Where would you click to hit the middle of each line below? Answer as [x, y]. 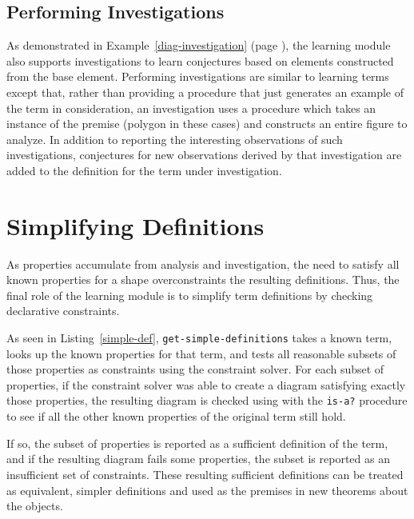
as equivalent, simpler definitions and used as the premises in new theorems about [207, 490]
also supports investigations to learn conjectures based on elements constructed [200, 60]
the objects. [35, 506]
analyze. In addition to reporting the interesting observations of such [175, 139]
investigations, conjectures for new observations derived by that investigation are [204, 155]
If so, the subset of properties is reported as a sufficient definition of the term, [197, 443]
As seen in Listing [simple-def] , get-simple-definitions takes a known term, [199, 338]
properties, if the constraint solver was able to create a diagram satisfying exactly [206, 384]
